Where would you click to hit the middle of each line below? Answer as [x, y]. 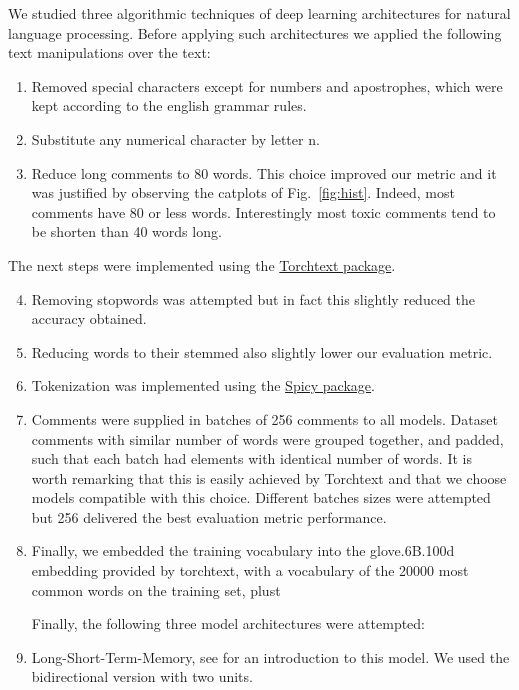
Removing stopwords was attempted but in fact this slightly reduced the [253, 298]
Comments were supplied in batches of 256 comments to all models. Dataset [264, 418]
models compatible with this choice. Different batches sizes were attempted [261, 497]
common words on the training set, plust [156, 589]
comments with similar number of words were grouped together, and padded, [267, 438]
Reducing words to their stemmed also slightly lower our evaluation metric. [262, 351]
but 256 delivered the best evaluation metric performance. [209, 516]
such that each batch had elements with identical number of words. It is [251, 458]
